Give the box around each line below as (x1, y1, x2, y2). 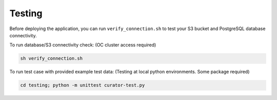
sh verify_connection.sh (20, 56, 83, 61)
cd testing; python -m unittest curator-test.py (20, 82, 145, 88)
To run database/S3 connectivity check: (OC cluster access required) (9, 42, 156, 48)
